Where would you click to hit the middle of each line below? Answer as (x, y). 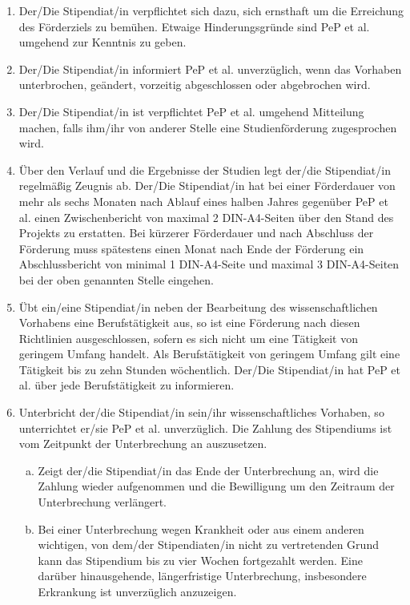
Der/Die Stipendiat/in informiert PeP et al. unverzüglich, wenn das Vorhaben (210, 69)
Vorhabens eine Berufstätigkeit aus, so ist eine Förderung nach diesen (189, 323)
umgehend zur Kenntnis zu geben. (102, 42)
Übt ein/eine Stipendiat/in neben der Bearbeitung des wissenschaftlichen (198, 307)
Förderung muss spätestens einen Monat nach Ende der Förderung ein (191, 248)
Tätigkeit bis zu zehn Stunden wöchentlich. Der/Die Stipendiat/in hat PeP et (210, 369)
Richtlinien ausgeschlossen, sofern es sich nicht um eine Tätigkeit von (188, 338)
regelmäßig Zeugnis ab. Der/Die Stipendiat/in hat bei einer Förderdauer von (207, 186)
